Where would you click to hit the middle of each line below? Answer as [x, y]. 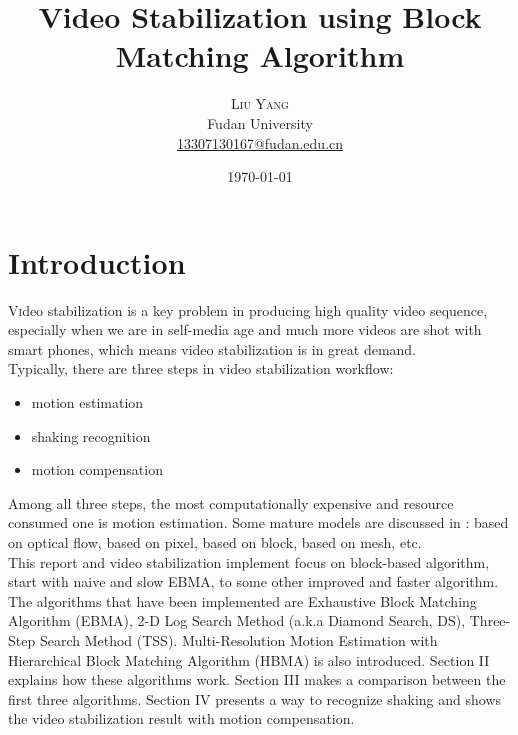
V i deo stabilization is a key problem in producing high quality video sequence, [248, 309]
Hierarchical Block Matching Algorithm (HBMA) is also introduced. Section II [249, 659]
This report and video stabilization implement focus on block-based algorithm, [249, 561]
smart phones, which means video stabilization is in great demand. [212, 348]
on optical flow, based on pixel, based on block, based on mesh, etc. [215, 541]
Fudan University [260, 122]
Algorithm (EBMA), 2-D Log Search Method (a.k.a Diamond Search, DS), [237, 620]
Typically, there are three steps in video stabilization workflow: [201, 368]
